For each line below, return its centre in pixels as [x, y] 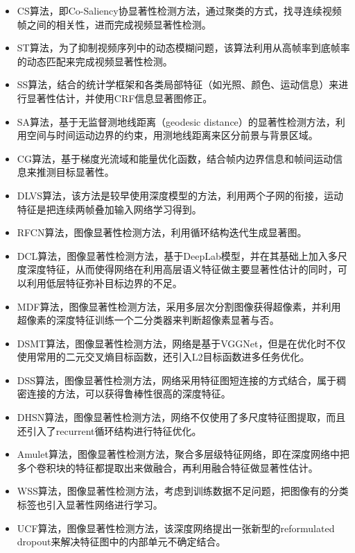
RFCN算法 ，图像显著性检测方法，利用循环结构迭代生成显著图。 [162, 232]
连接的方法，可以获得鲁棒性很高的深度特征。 [129, 394]
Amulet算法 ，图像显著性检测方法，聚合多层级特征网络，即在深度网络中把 [183, 454]
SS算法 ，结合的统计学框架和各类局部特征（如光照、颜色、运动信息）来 [178, 84]
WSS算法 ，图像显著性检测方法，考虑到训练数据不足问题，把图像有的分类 [183, 491]
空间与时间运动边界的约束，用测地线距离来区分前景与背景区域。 [172, 135]
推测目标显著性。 [75, 172]
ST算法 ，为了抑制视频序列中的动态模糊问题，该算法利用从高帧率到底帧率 [183, 48]
